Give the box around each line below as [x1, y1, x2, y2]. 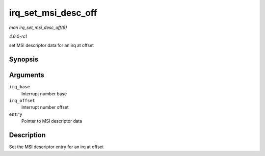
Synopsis [9, 55, 39, 64]
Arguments [9, 71, 45, 79]
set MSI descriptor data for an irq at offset [9, 42, 94, 49]
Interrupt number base [21, 91, 67, 97]
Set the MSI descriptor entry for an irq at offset [9, 144, 104, 150]
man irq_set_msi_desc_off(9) [9, 25, 67, 30]
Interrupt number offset [21, 104, 69, 110]
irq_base [9, 84, 30, 90]
